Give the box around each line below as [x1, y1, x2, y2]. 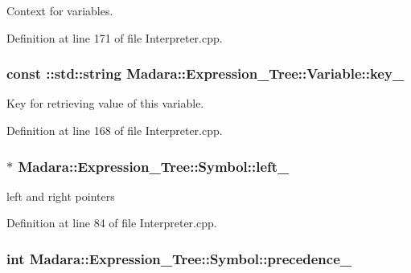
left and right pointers [6, 187, 115, 204]
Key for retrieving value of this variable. [6, 95, 204, 112]
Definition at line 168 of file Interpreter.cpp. [6, 122, 223, 138]
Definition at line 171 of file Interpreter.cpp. [6, 29, 223, 46]
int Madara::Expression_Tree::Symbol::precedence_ [6, 248, 352, 268]
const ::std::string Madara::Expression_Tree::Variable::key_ [6, 63, 405, 84]
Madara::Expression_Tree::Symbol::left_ [18, 156, 290, 176]
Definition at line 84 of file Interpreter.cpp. [6, 214, 217, 231]
